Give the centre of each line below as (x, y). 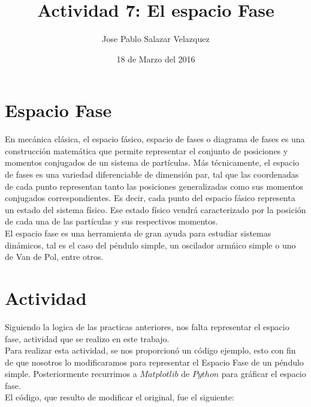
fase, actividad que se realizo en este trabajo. (87, 338)
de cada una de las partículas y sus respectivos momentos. (111, 221)
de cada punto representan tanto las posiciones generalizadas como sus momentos (154, 186)
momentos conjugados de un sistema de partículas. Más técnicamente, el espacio (152, 162)
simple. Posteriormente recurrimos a (71, 374)
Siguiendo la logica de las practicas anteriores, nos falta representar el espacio (147, 326)
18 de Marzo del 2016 (156, 59)
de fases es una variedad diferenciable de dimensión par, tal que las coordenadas (152, 174)
